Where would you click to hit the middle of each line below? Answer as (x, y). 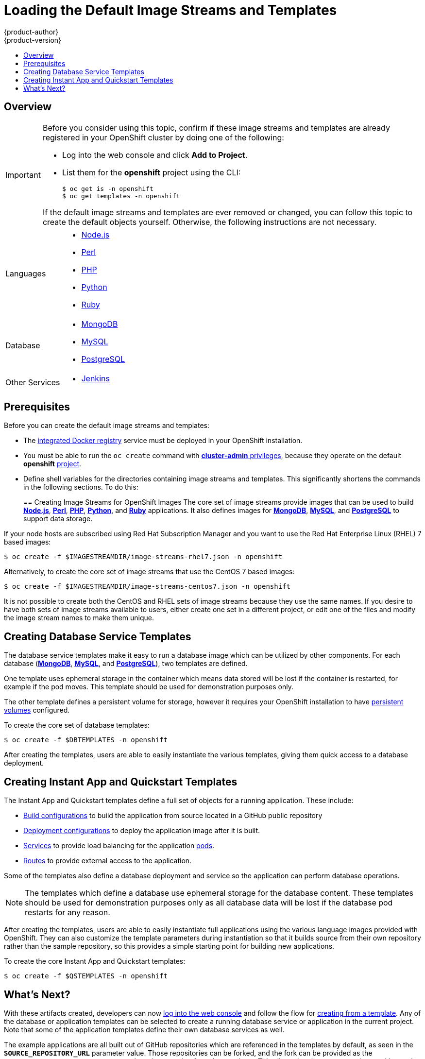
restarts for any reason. (68, 913)
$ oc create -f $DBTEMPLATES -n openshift (86, 740)
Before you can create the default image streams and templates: (107, 426)
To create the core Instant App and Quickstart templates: (95, 961)
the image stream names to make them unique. (79, 618)
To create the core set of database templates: (77, 725)
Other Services (33, 382)
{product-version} (33, 40)
